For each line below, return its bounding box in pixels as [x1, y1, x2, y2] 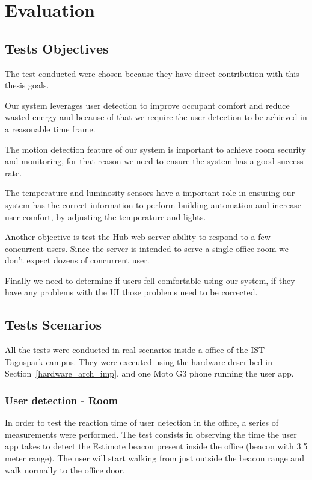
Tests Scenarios [5, 315, 102, 334]
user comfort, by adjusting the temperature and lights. [5, 210, 206, 223]
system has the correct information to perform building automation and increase [5, 198, 301, 211]
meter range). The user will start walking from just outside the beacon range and [5, 452, 304, 464]
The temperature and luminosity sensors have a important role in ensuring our [5, 186, 295, 199]
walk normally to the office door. [5, 463, 125, 476]
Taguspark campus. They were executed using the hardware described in [5, 355, 272, 368]
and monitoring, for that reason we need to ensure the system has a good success [5, 155, 304, 167]
